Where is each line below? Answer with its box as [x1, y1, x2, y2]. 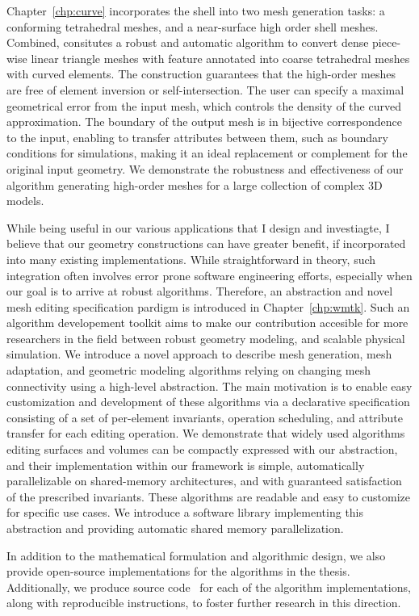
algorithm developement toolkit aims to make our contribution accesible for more [6, 314, 409, 331]
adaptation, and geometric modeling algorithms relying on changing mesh [6, 362, 371, 379]
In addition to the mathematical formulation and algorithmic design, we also [6, 547, 386, 564]
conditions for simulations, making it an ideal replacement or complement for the [6, 145, 408, 161]
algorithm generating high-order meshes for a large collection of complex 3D [6, 176, 383, 193]
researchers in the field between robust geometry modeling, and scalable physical [6, 329, 405, 346]
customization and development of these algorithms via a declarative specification [6, 393, 410, 410]
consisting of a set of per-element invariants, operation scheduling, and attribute [6, 409, 403, 425]
